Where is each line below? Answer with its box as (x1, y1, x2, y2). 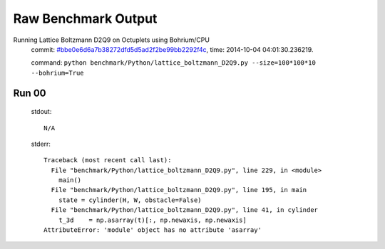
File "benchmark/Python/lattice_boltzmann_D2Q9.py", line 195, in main (51, 186, 307, 194)
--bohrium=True (31, 68, 85, 77)
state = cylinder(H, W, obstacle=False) (58, 196, 202, 204)
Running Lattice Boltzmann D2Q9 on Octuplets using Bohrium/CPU (13, 36, 210, 44)
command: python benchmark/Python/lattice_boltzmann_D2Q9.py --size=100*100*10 (31, 58, 317, 67)
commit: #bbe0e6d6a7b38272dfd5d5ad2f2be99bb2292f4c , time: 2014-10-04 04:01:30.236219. (31, 45, 314, 53)
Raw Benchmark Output (13, 11, 158, 26)
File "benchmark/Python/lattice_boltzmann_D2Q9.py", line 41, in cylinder (51, 206, 319, 214)
